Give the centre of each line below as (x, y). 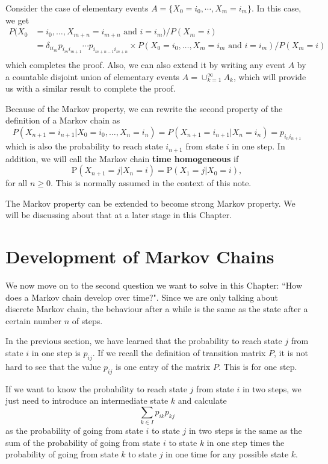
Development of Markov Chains (140, 256)
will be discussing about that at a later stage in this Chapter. (119, 215)
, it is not (291, 353)
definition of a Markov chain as (63, 120)
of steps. (87, 320)
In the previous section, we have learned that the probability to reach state (144, 341)
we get (17, 20)
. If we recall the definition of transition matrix (179, 353)
